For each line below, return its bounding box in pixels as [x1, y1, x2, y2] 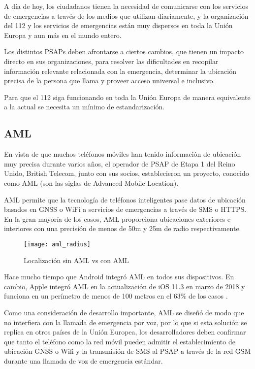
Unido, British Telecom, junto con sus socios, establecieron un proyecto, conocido [4, 168, 249, 178]
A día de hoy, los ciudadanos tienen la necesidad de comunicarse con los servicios [4, 1, 249, 11]
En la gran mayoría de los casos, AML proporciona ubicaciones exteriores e [4, 213, 231, 224]
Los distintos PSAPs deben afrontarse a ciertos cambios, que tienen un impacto [4, 46, 244, 57]
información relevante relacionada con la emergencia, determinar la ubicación [4, 66, 236, 76]
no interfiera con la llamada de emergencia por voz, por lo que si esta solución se [4, 317, 247, 327]
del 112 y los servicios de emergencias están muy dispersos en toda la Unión [4, 20, 233, 31]
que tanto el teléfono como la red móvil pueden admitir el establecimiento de [4, 336, 235, 346]
